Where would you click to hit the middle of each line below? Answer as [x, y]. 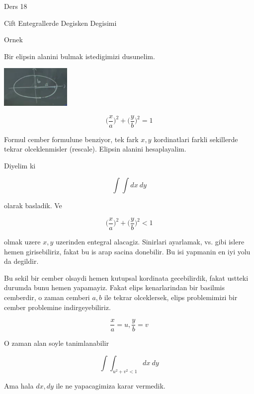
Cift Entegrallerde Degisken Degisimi [60, 23]
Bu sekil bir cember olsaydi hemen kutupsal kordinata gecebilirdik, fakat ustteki [126, 277]
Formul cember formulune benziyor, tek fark [71, 139]
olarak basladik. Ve [33, 205]
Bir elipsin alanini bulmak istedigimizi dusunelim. [80, 56]
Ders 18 [16, 6]
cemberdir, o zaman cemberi [47, 297]
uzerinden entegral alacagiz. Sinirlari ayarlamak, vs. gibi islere [150, 242]
